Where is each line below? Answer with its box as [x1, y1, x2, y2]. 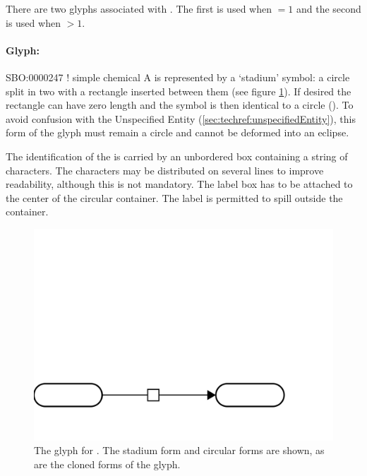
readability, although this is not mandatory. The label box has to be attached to [6, 177, 353, 191]
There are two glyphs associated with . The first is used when [6, 1, 272, 16]
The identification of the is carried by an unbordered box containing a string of [6, 148, 348, 163]
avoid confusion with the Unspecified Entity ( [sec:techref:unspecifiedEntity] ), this [6, 111, 356, 126]
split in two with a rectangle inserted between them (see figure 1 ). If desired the [6, 83, 351, 98]
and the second [296, 1, 361, 16]
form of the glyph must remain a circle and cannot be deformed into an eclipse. [6, 125, 349, 140]
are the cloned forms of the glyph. [34, 456, 181, 471]
